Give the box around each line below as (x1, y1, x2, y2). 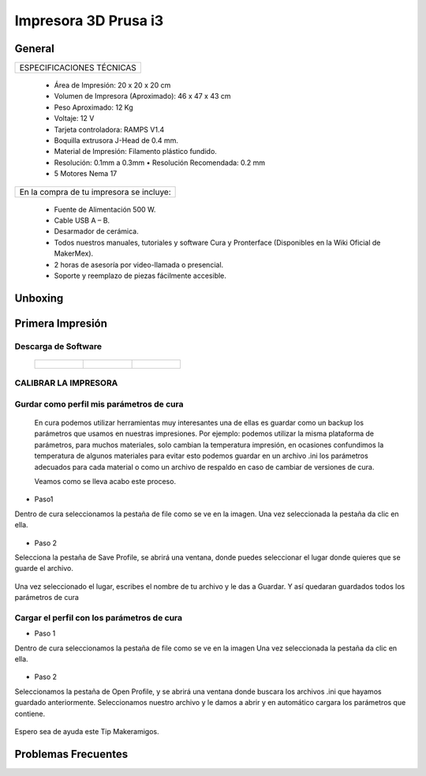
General (14, 42, 55, 55)
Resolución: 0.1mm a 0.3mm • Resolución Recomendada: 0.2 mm (54, 158, 266, 167)
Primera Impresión (14, 317, 108, 330)
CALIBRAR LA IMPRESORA (14, 377, 118, 388)
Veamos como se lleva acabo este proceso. (34, 476, 177, 485)
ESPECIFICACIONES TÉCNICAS (19, 62, 137, 73)
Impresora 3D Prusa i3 (14, 12, 164, 29)
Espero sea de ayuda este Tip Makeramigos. (14, 726, 159, 736)
